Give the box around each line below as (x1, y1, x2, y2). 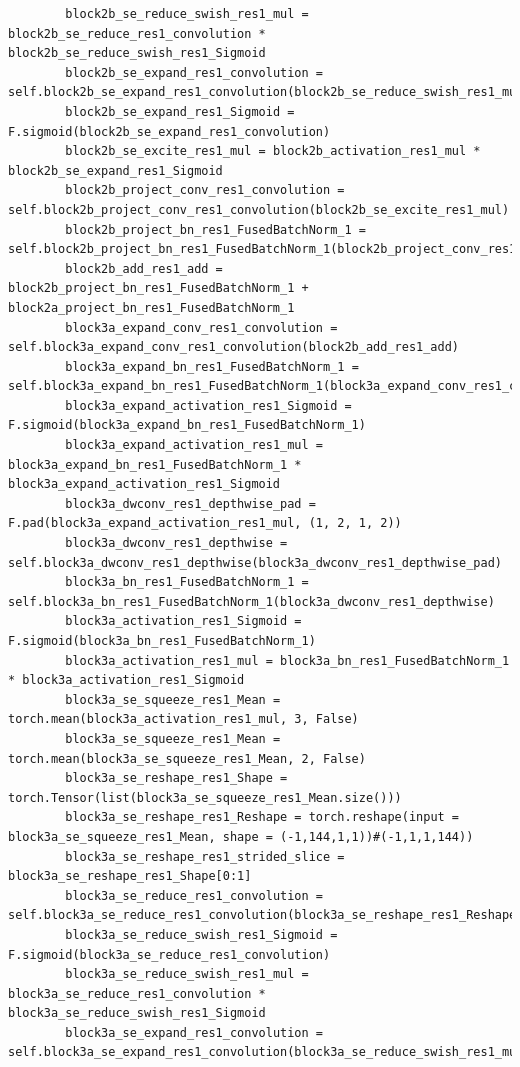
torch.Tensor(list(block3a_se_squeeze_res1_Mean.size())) (8, 790, 402, 805)
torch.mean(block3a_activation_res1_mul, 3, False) (8, 712, 359, 727)
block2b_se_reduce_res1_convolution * (8, 26, 266, 41)
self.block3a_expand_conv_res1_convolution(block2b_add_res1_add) (8, 340, 460, 355)
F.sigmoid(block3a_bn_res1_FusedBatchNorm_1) (8, 634, 316, 648)
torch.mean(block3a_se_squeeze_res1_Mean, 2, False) (8, 751, 366, 766)
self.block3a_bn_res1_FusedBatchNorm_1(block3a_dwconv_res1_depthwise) (8, 594, 495, 609)
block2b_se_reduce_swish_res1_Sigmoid (8, 46, 266, 61)
